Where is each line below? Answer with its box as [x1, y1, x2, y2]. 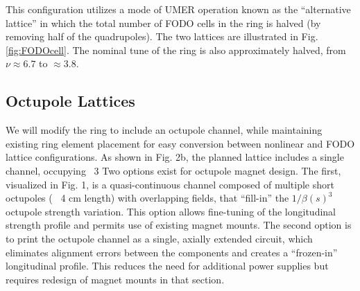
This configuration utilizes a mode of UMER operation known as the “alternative [6, 2, 351, 16]
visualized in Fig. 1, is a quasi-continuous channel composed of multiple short [6, 177, 334, 191]
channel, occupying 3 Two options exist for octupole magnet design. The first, [6, 163, 341, 177]
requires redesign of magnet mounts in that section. [6, 272, 225, 286]
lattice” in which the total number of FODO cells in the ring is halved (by [6, 15, 321, 30]
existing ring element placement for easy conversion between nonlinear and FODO [6, 136, 355, 150]
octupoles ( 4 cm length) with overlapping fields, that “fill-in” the [6, 191, 289, 205]
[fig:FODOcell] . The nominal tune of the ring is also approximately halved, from [6, 42, 346, 57]
